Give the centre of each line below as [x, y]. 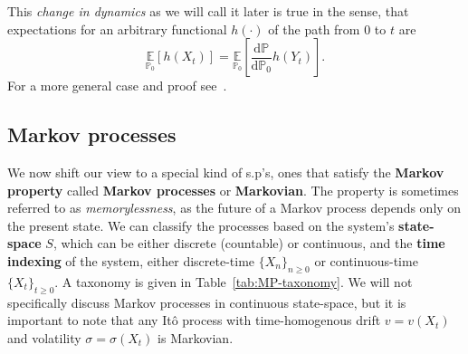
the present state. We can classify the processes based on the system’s [201, 225]
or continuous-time [366, 260]
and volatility [44, 337]
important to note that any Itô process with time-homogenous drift [194, 320]
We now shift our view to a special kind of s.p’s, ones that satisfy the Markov [226, 172]
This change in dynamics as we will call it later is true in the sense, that [208, 11]
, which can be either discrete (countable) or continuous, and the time [249, 243]
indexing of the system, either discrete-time [131, 260]
